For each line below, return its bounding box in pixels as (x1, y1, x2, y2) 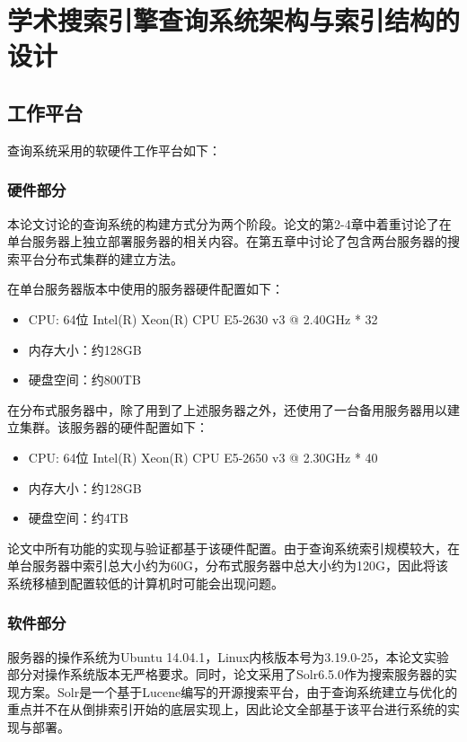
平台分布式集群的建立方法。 (19, 249, 183, 268)
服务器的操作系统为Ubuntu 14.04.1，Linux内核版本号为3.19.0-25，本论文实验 (7, 647, 449, 666)
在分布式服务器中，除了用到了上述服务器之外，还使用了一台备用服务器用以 (7, 400, 447, 419)
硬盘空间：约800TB (28, 370, 141, 389)
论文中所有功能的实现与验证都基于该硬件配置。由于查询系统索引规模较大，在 (7, 538, 460, 557)
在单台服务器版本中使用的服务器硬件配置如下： (7, 279, 284, 298)
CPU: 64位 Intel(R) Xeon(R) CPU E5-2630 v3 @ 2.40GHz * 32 (28, 309, 378, 328)
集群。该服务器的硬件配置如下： (19, 418, 208, 437)
